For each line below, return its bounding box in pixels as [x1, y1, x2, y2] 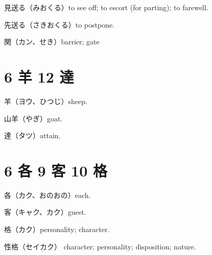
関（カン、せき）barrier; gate [4, 36, 100, 47]
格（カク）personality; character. [4, 224, 110, 234]
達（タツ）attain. [4, 130, 61, 141]
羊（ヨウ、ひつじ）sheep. [4, 95, 87, 106]
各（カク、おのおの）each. [4, 189, 91, 200]
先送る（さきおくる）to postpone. [4, 19, 115, 30]
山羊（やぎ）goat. [4, 113, 63, 123]
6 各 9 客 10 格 [4, 160, 108, 181]
